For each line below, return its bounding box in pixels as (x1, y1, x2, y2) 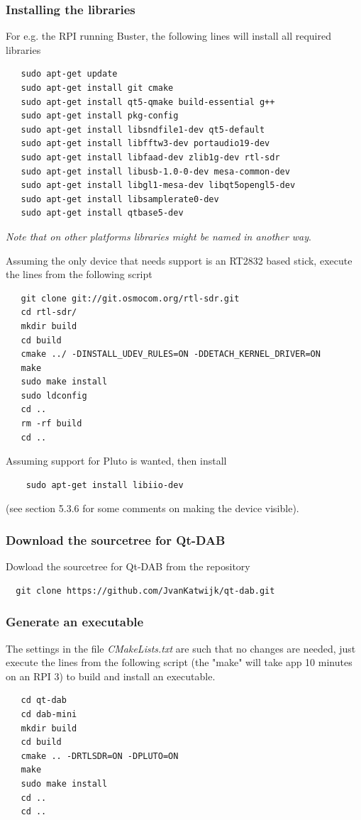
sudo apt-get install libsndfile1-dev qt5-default (21, 124, 265, 135)
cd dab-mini (21, 709, 77, 720)
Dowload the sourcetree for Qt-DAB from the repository (6, 559, 250, 574)
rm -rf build (21, 419, 82, 429)
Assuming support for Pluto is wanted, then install (6, 453, 227, 468)
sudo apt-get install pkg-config (21, 111, 179, 121)
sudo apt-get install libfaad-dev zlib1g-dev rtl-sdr (21, 152, 280, 162)
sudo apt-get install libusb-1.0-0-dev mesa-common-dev (21, 166, 290, 177)
